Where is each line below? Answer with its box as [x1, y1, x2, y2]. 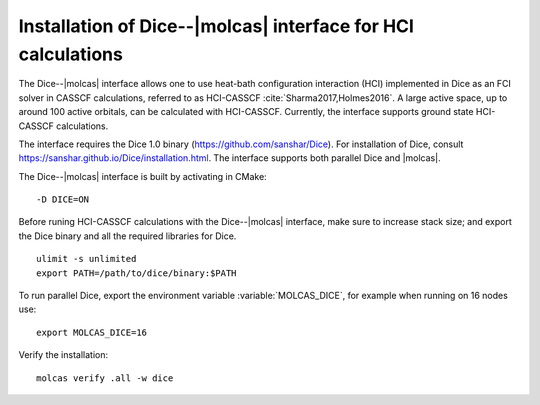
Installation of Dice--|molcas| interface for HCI [18, 15, 415, 37]
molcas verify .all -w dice [36, 372, 174, 384]
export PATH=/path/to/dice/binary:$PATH [36, 267, 237, 279]
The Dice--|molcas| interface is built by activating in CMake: [18, 170, 267, 182]
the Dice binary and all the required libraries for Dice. [18, 230, 237, 242]
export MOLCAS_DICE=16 [36, 326, 148, 338]
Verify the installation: [18, 349, 109, 361]
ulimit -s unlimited [36, 253, 137, 265]
